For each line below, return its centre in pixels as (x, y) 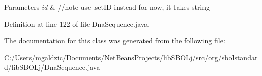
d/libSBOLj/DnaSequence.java (52, 67)
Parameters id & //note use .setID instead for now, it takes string (107, 7)
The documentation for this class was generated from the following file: (115, 41)
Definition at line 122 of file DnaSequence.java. (77, 23)
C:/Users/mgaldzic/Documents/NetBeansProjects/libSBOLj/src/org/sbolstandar (131, 57)
